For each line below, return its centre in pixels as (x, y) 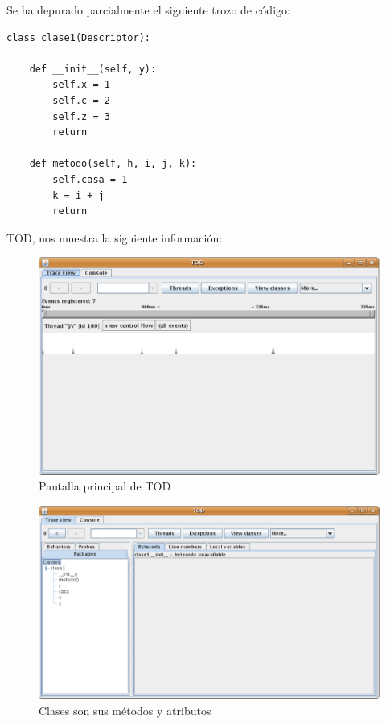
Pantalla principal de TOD (105, 486)
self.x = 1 (81, 85)
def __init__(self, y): (93, 69)
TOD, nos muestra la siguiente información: (115, 237)
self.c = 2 (81, 100)
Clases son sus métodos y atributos (125, 710)
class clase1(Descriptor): (78, 37)
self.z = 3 (81, 116)
